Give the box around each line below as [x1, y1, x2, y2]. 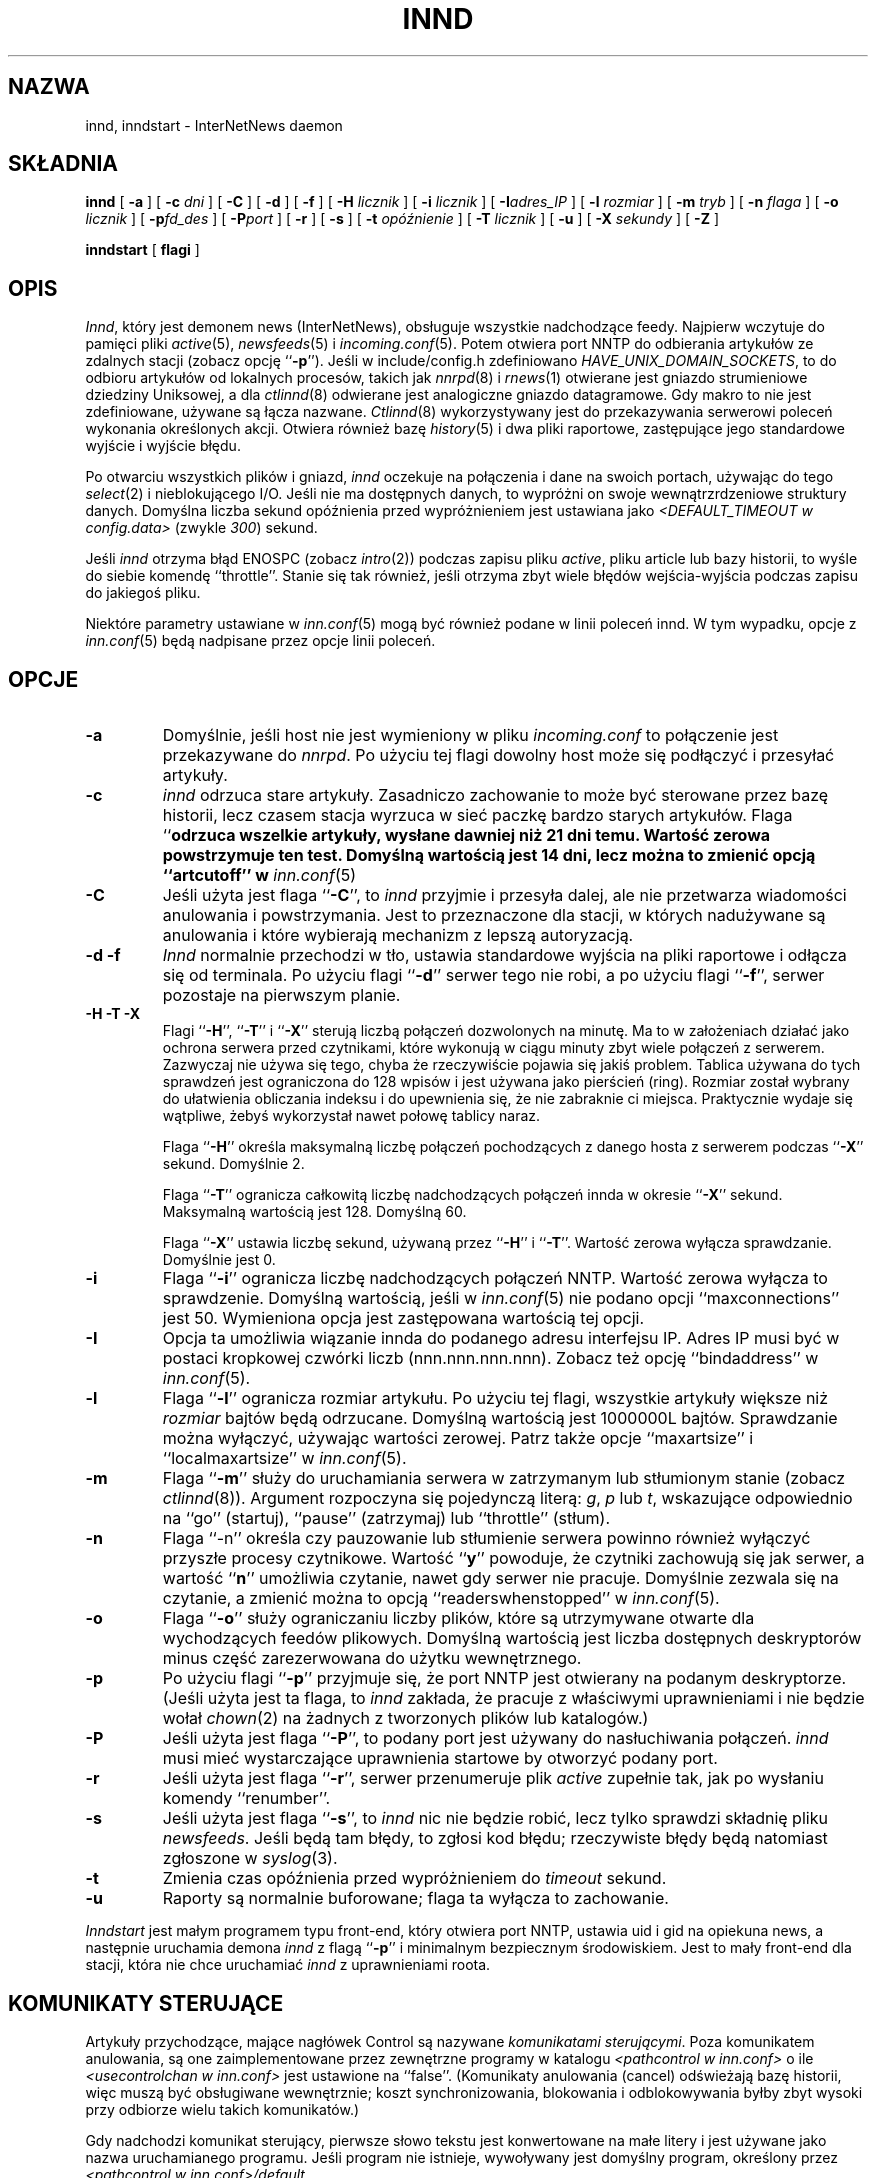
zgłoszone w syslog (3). [162, 1848, 338, 1869]
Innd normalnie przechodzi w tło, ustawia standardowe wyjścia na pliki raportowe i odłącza [162, 945, 847, 966]
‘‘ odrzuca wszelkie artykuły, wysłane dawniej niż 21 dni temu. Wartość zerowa [162, 825, 770, 846]
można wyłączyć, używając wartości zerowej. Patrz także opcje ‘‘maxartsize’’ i [162, 1428, 754, 1449]
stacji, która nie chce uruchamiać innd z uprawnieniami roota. [85, 1956, 491, 1974]
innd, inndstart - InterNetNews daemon [85, 116, 343, 134]
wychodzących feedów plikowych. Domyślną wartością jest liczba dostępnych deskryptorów [162, 1628, 862, 1649]
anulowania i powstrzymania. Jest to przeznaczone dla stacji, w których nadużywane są [162, 905, 826, 926]
